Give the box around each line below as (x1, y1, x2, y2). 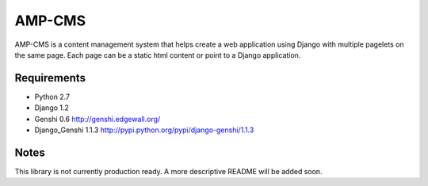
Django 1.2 (34, 103, 69, 112)
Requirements (14, 71, 86, 85)
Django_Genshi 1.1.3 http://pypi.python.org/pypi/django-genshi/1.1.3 (34, 125, 254, 135)
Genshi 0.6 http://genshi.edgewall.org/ (34, 114, 161, 123)
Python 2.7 (34, 92, 71, 101)
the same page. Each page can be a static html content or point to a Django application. (14, 50, 301, 59)
